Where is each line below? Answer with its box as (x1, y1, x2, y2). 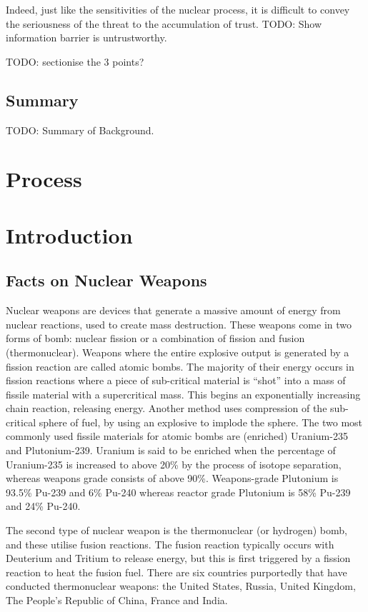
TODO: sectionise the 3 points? (6, 54, 144, 69)
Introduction (6, 220, 133, 249)
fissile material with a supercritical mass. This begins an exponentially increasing (6, 386, 361, 401)
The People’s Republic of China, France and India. (6, 593, 228, 607)
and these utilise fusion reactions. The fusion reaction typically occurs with (6, 536, 334, 551)
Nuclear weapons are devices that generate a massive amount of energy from (6, 303, 341, 318)
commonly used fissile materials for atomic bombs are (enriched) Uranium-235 (6, 428, 348, 443)
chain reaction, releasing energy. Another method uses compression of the (6, 401, 327, 416)
